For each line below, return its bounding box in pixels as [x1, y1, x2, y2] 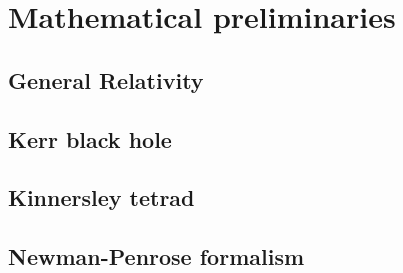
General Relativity [8, 64, 204, 95]
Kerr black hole [8, 123, 172, 154]
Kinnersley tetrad [8, 182, 195, 213]
